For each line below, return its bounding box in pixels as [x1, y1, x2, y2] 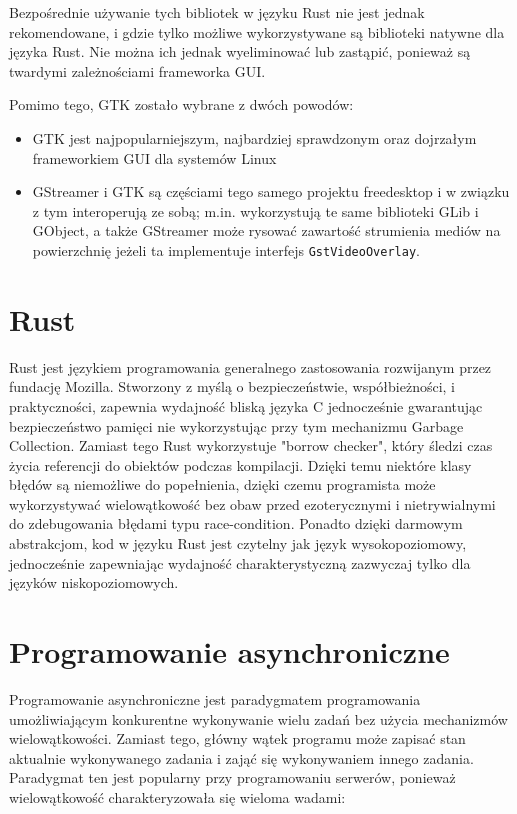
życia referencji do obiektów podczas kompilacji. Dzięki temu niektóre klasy [9, 454, 472, 475]
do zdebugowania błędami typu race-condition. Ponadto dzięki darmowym [9, 513, 463, 534]
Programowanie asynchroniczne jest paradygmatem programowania [9, 688, 421, 709]
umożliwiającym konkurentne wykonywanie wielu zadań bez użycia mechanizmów [9, 708, 508, 729]
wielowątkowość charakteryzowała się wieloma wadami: [9, 786, 346, 807]
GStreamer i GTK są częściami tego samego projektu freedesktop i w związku [32, 181, 510, 202]
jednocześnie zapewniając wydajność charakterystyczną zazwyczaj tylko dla [9, 552, 471, 573]
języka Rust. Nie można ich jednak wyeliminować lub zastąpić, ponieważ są [9, 41, 471, 62]
